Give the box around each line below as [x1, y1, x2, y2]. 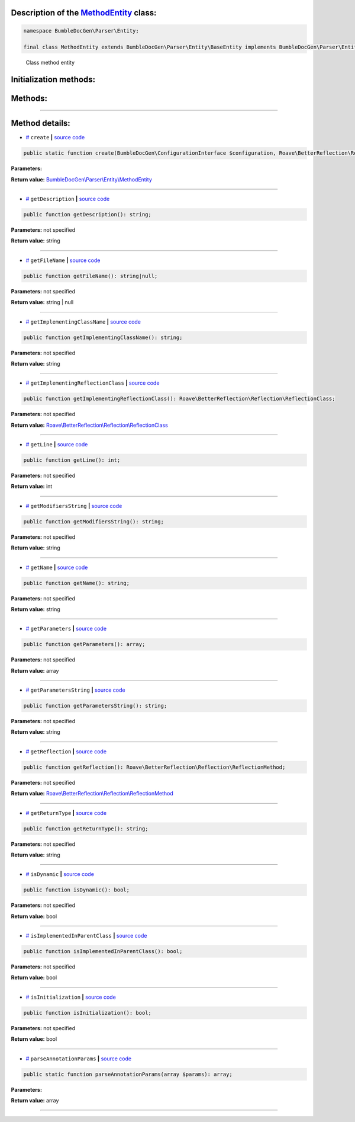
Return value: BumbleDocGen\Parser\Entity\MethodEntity [11, 175, 152, 183]
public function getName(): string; [23, 580, 130, 586]
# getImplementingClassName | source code [25, 318, 141, 325]
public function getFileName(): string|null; [23, 273, 158, 279]
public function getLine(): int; [23, 457, 121, 463]
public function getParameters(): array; [23, 641, 146, 648]
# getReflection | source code [25, 747, 106, 755]
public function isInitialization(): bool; [23, 1009, 152, 1016]
